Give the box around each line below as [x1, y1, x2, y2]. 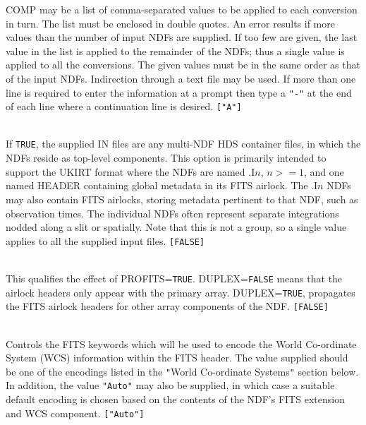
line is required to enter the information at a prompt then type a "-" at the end [6, 85, 352, 100]
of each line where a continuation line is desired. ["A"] [6, 99, 242, 114]
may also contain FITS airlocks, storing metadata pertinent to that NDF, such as [6, 191, 358, 206]
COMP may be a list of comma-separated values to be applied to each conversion [6, 2, 358, 16]
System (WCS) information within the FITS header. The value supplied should [6, 350, 348, 365]
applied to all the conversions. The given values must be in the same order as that [6, 57, 360, 72]
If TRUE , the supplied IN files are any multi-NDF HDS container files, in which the [6, 136, 361, 151]
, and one [303, 164, 344, 179]
